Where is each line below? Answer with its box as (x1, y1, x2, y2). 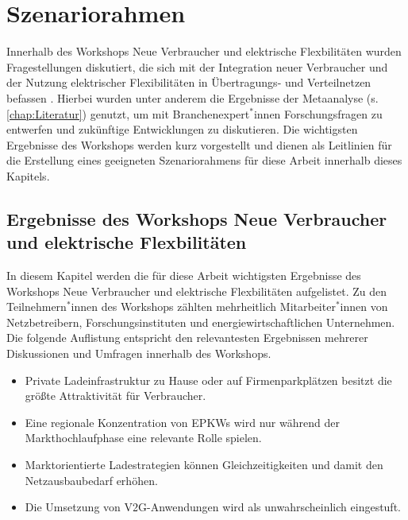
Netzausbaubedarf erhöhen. (25, 471, 158, 488)
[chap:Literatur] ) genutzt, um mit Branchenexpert (6, 105, 250, 122)
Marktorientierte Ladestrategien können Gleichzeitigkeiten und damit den (25, 456, 383, 472)
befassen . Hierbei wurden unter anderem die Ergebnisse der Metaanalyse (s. (6, 89, 379, 106)
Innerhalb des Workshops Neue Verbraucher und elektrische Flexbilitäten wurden (6, 43, 402, 60)
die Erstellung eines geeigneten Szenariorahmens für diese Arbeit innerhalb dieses (6, 152, 402, 169)
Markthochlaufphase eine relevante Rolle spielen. (25, 429, 262, 446)
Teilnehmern (6, 298, 67, 315)
